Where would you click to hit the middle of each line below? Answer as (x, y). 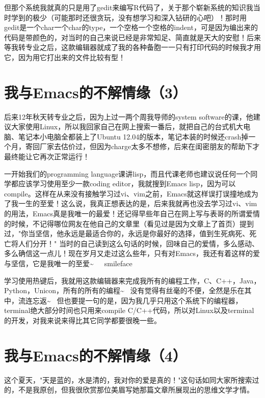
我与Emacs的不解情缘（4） (96, 355)
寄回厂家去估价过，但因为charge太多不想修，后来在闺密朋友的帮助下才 (142, 146)
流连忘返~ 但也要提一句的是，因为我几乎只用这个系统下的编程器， (130, 300)
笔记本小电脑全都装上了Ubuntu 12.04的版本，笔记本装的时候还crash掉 (133, 136)
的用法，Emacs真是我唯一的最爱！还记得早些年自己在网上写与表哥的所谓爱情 (132, 214)
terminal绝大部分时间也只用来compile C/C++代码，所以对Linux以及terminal (129, 310)
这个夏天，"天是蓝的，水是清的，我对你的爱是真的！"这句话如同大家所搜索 (128, 379)
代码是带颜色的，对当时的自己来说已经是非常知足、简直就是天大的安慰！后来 (132, 37)
